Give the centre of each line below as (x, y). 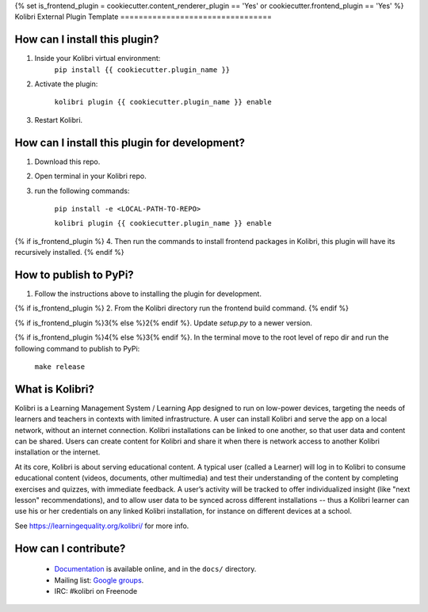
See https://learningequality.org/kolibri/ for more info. (102, 526)
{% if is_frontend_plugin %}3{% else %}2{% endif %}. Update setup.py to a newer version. (163, 323)
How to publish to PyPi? (74, 274)
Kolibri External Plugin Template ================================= (143, 17)
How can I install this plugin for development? (130, 143)
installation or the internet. (57, 452)
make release (60, 367)
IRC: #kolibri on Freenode (96, 591)
